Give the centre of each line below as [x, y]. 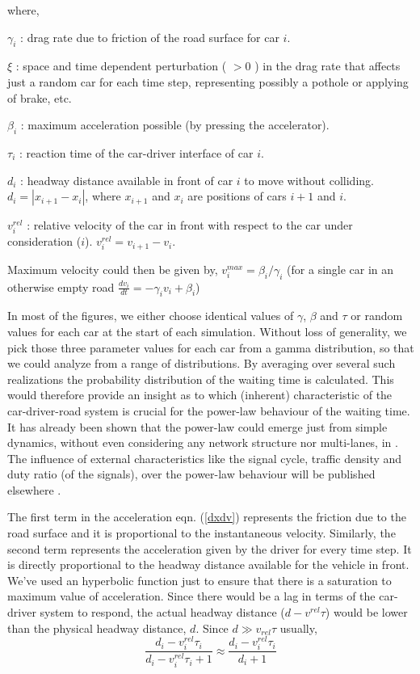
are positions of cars [237, 196]
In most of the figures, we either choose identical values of [151, 316]
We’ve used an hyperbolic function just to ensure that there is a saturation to [199, 580]
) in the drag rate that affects [328, 66]
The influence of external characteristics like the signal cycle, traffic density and [205, 458]
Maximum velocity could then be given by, [113, 269]
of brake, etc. [40, 97]
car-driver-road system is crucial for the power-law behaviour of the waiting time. [209, 410]
